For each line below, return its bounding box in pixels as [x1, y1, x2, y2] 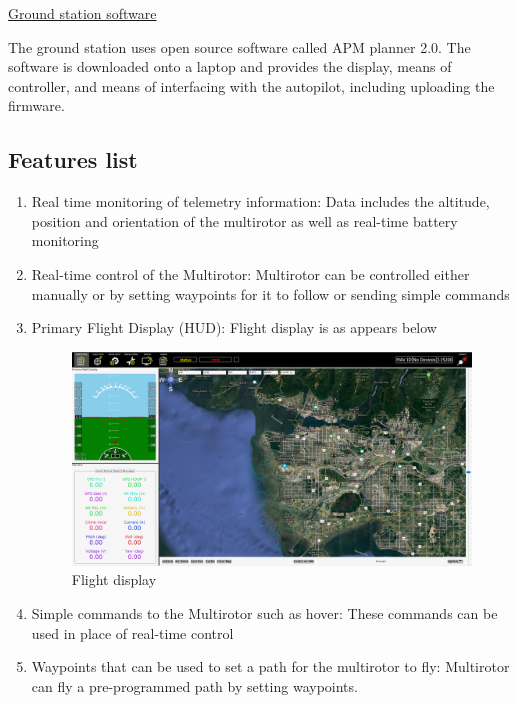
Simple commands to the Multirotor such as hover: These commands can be [31, 603, 498, 624]
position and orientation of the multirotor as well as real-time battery [31, 210, 458, 231]
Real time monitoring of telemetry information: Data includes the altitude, [31, 191, 490, 212]
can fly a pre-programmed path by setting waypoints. [31, 675, 358, 696]
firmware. [8, 95, 65, 116]
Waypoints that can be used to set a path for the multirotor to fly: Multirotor [31, 656, 510, 677]
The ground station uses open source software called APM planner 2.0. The [8, 36, 471, 57]
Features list [8, 144, 138, 175]
